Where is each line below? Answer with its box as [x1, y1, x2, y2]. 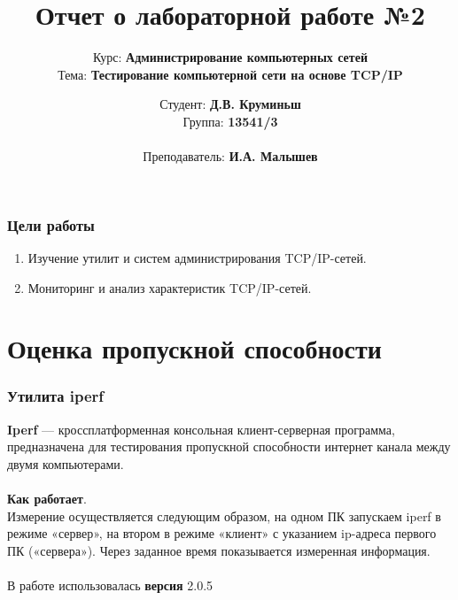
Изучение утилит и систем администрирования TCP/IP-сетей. [27, 248, 367, 266]
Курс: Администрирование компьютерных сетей [93, 48, 368, 66]
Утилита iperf [7, 385, 105, 407]
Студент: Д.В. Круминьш [159, 95, 301, 113]
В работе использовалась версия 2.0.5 [7, 576, 213, 595]
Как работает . [7, 489, 87, 508]
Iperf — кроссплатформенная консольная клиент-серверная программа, [7, 419, 395, 438]
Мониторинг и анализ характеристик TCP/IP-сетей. [27, 278, 312, 296]
